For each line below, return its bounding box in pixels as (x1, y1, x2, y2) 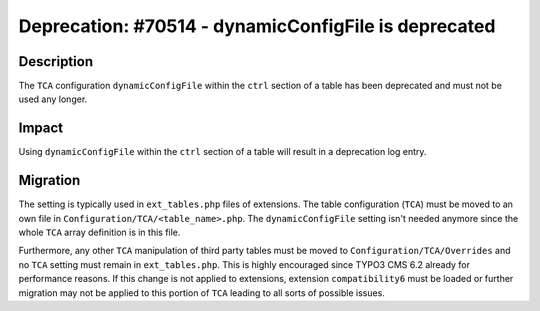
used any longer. (18, 93, 88, 105)
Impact (18, 120, 64, 137)
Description (18, 53, 94, 70)
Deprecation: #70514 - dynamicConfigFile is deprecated (18, 15, 496, 37)
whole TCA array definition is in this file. (18, 226, 181, 239)
